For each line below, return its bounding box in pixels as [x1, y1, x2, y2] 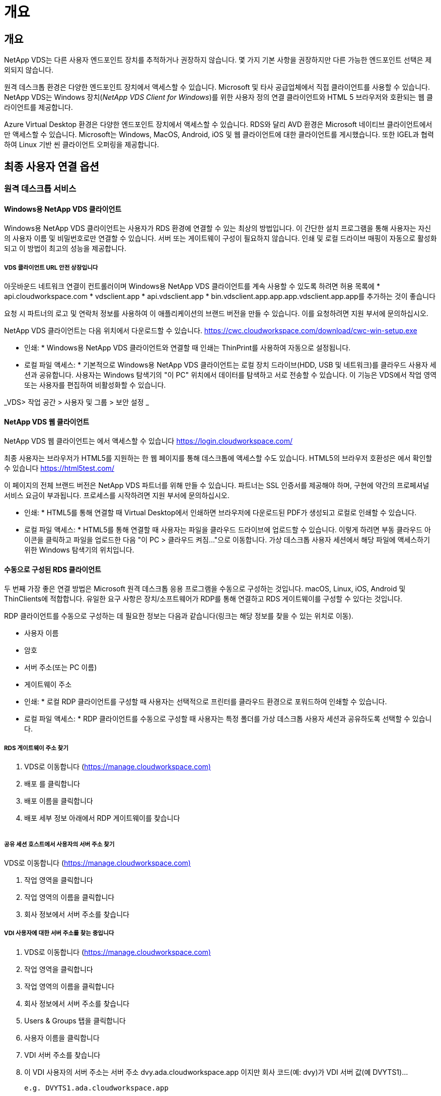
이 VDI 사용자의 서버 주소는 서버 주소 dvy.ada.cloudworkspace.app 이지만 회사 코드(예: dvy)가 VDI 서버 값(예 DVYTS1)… [24, 1067, 408, 1076]
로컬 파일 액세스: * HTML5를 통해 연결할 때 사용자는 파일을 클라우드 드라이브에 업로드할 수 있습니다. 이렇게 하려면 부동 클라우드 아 [24, 525, 431, 534]
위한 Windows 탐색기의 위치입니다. [24, 545, 134, 555]
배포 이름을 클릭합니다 [24, 797, 93, 806]
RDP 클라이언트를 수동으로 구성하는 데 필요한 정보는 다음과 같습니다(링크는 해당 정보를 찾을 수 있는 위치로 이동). [4, 612, 353, 621]
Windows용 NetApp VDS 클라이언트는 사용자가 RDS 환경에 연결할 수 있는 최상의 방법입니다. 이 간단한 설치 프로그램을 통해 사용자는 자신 [4, 224, 431, 233]
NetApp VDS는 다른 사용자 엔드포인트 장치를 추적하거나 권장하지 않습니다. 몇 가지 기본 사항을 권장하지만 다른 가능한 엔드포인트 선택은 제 [4, 55, 432, 65]
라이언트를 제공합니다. [4, 103, 73, 112]
